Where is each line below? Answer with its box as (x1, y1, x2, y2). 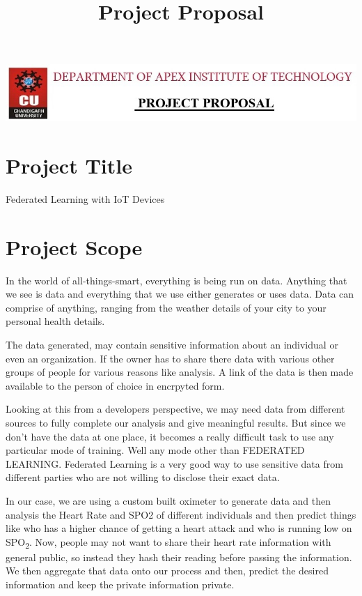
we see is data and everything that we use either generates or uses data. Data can (6, 286, 354, 301)
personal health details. (6, 314, 105, 328)
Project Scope (6, 232, 143, 261)
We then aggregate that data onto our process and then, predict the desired (6, 563, 329, 578)
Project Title (6, 151, 132, 179)
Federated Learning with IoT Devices (6, 191, 165, 206)
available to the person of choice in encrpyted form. (6, 378, 225, 392)
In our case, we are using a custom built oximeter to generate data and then (6, 493, 331, 507)
